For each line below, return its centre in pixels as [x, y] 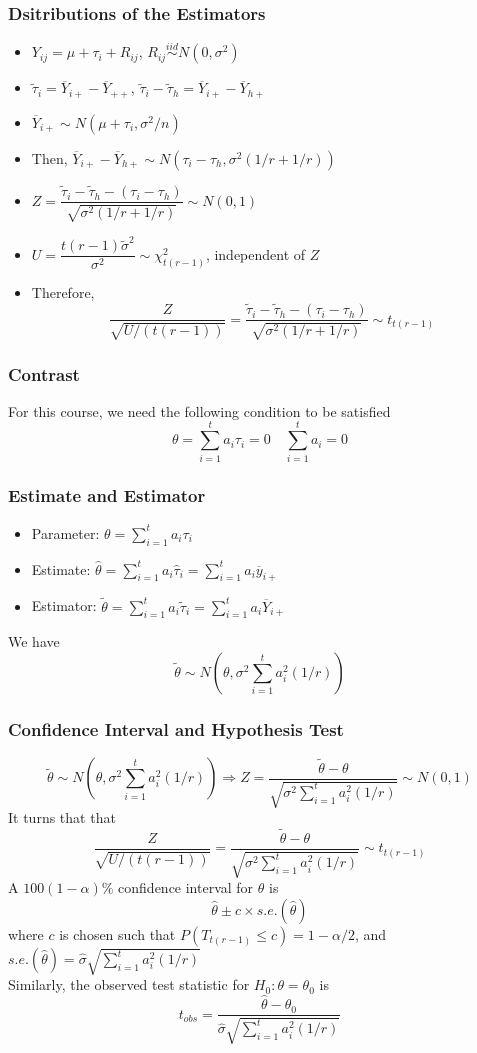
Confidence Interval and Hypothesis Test [176, 728]
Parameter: [65, 532]
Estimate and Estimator [107, 495]
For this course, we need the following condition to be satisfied [199, 410]
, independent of [255, 253]
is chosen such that [117, 934]
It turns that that [62, 817]
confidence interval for [186, 887]
